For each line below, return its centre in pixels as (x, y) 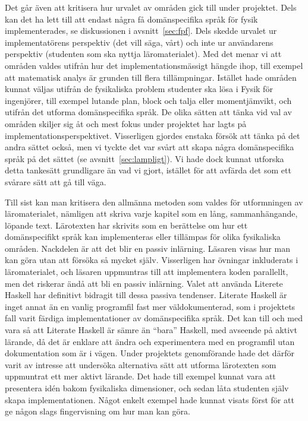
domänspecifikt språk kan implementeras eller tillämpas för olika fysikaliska (143, 237)
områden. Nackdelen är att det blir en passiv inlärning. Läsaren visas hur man (147, 248)
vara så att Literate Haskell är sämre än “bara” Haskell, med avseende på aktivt (151, 330)
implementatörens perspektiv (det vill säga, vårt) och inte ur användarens (139, 42)
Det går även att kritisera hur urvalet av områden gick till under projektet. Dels (151, 7)
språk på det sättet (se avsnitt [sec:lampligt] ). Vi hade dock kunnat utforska (144, 158)
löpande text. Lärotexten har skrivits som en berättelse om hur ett (126, 225)
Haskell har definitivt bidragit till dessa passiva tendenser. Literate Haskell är (146, 295)
